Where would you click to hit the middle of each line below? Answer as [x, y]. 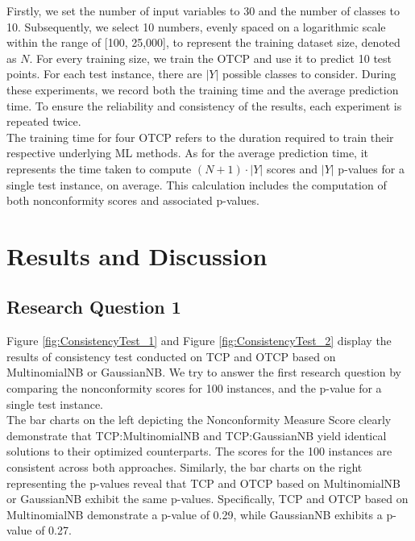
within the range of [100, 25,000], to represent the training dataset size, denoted [203, 42]
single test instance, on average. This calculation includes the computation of [197, 184]
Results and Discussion [137, 255]
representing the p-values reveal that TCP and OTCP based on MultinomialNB [203, 483]
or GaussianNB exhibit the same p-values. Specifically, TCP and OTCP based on [207, 499]
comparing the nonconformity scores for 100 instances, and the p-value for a [194, 388]
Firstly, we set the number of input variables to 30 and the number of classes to [203, 10]
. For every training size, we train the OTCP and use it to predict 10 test [211, 58]
